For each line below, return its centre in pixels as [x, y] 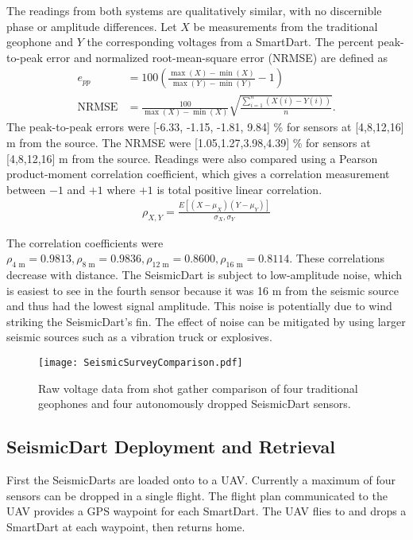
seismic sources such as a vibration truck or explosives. [139, 337]
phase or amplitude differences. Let [92, 26]
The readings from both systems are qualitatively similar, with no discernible [194, 10]
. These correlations [337, 258]
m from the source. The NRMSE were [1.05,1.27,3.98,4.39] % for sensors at [189, 143]
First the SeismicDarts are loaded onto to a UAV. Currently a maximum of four [201, 479]
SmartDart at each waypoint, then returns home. [126, 526]
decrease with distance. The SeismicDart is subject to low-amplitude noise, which [205, 274]
